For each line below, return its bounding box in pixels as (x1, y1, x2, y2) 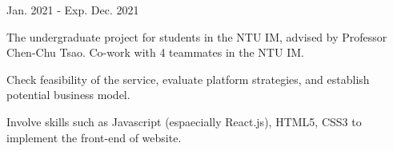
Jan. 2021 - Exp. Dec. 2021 (6, 2, 139, 18)
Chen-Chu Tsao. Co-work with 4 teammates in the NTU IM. (6, 44, 304, 61)
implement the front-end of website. (6, 129, 182, 145)
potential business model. (6, 86, 130, 103)
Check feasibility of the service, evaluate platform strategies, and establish (6, 70, 370, 87)
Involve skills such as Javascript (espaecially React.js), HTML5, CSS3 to (6, 113, 362, 129)
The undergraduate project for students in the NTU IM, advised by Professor (6, 28, 387, 45)
